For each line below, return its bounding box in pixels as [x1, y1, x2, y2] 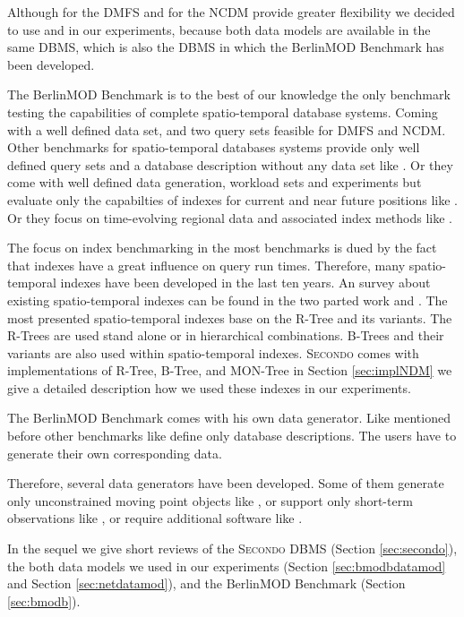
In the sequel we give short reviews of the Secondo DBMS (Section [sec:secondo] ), [7, 539, 458, 558]
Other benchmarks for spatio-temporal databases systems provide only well [7, 138, 420, 157]
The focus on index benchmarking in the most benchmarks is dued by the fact [7, 238, 437, 257]
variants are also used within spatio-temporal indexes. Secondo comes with [7, 343, 419, 362]
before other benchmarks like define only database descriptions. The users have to [7, 426, 457, 445]
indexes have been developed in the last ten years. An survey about [60, 273, 431, 292]
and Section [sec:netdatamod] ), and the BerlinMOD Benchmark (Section [7, 574, 406, 593]
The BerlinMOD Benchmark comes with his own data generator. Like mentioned [7, 408, 451, 427]
